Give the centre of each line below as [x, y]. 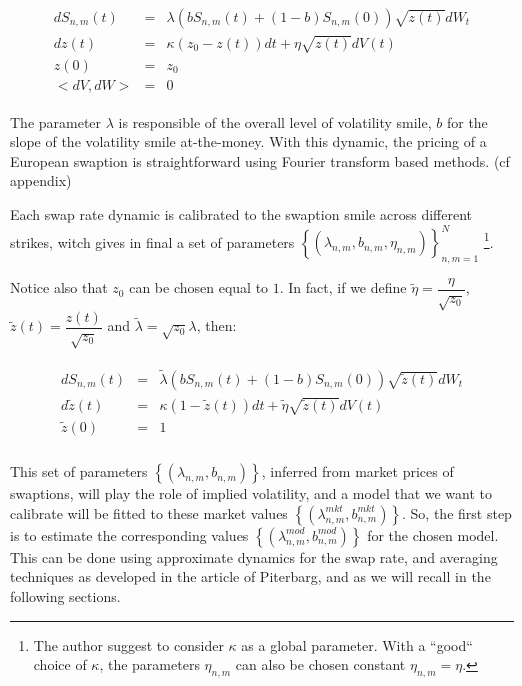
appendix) [41, 180]
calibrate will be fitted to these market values [149, 512]
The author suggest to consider [128, 644]
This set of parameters [79, 471]
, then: [216, 325]
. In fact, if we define [343, 287]
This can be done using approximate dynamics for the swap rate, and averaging [254, 556]
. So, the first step [457, 512]
